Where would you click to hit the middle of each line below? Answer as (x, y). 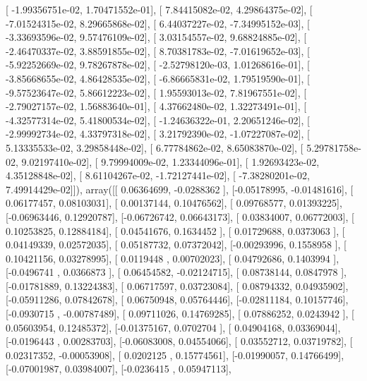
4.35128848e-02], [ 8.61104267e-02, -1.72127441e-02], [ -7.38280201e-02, (158, 175)
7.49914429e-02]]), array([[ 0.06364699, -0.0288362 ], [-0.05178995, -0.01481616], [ (180, 189)
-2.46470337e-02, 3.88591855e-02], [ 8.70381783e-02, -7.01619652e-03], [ (158, 50)
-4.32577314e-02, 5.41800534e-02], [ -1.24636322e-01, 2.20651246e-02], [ (158, 120)
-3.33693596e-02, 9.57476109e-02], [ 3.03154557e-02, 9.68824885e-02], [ (156, 37)
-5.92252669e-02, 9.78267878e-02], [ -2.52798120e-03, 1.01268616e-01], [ (158, 65)
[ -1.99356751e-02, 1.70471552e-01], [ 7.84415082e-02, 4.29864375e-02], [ (159, 9)
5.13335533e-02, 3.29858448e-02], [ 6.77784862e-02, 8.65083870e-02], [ (155, 147)
